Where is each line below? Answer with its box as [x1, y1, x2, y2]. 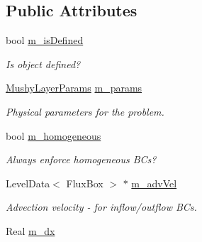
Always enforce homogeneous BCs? [6, 152, 157, 167]
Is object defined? [6, 56, 81, 71]
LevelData [6, 175, 50, 190]
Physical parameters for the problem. [6, 104, 164, 119]
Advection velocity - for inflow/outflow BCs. [6, 199, 197, 214]
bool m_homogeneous [6, 128, 101, 143]
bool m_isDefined [6, 33, 84, 48]
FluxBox [66, 175, 103, 190]
